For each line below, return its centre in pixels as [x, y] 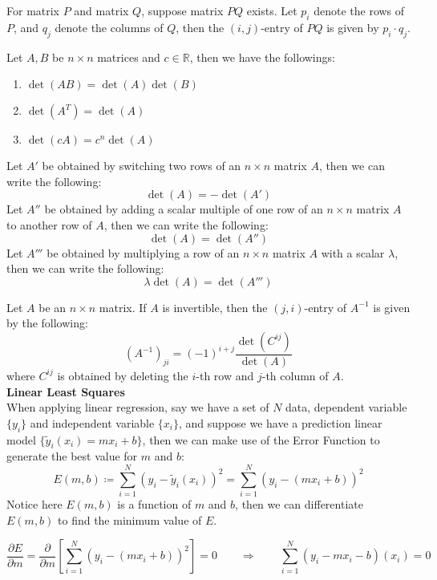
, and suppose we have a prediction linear [281, 422]
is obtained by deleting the [123, 375]
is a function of [154, 504]
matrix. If [123, 307]
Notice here [34, 504]
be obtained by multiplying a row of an [143, 252]
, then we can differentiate [299, 504]
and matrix [101, 10]
